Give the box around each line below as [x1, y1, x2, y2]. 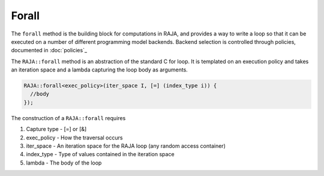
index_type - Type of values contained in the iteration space [26, 151, 175, 158]
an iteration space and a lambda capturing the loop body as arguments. [11, 66, 188, 73]
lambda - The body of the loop [26, 159, 102, 166]
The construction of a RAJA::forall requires [11, 114, 126, 121]
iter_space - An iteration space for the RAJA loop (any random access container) [26, 142, 226, 150]
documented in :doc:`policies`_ [11, 47, 87, 54]
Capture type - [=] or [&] [26, 126, 87, 133]
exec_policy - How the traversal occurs [26, 134, 123, 141]
